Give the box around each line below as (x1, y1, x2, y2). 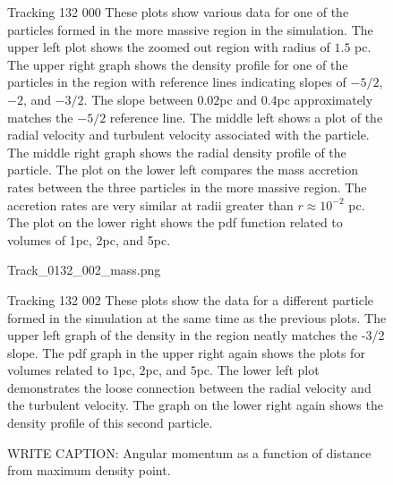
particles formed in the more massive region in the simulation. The (7, 20, 373, 38)
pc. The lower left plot (196, 361, 320, 379)
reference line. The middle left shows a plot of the (109, 107, 383, 126)
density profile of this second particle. (7, 413, 213, 432)
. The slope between (83, 89, 193, 108)
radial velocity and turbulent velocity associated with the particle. (7, 125, 370, 144)
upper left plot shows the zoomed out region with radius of (7, 38, 330, 56)
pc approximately (277, 89, 373, 108)
